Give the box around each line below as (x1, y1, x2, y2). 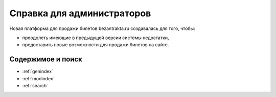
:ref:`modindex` (22, 75, 55, 81)
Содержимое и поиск (9, 55, 83, 63)
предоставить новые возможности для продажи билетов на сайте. (22, 42, 169, 48)
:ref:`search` (22, 83, 49, 89)
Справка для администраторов (9, 8, 151, 19)
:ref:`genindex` (22, 69, 54, 75)
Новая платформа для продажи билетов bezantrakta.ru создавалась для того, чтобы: (9, 25, 195, 31)
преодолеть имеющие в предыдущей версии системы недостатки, (22, 35, 169, 41)
